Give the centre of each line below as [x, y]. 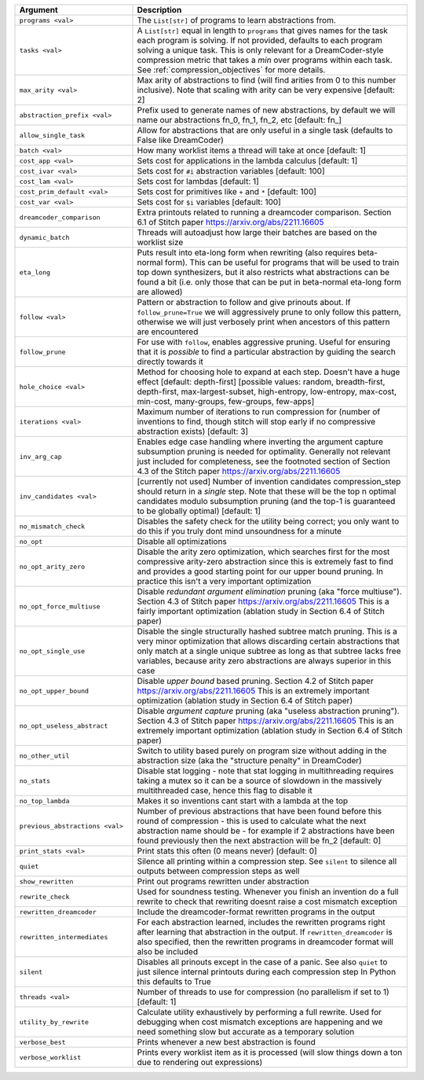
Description [159, 10]
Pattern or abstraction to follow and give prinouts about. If [244, 302]
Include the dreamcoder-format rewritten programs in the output [256, 912]
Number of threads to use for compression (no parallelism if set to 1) [263, 992]
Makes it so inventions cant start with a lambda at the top [243, 801]
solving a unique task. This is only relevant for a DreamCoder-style [260, 50]
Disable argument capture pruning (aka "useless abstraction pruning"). [268, 711]
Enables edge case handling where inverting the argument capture [260, 442]
